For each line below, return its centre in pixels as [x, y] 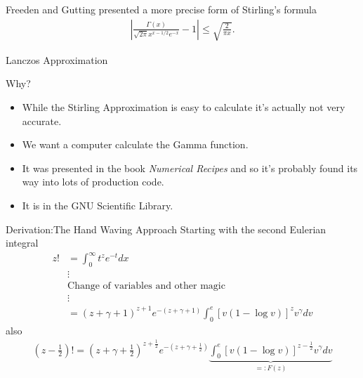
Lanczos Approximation [57, 59]
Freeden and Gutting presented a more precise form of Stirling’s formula [161, 9]
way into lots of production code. [93, 182]
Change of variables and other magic [146, 286]
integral [22, 243]
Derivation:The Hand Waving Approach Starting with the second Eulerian [166, 229]
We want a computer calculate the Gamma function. [135, 144]
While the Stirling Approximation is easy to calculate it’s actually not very [184, 107]
